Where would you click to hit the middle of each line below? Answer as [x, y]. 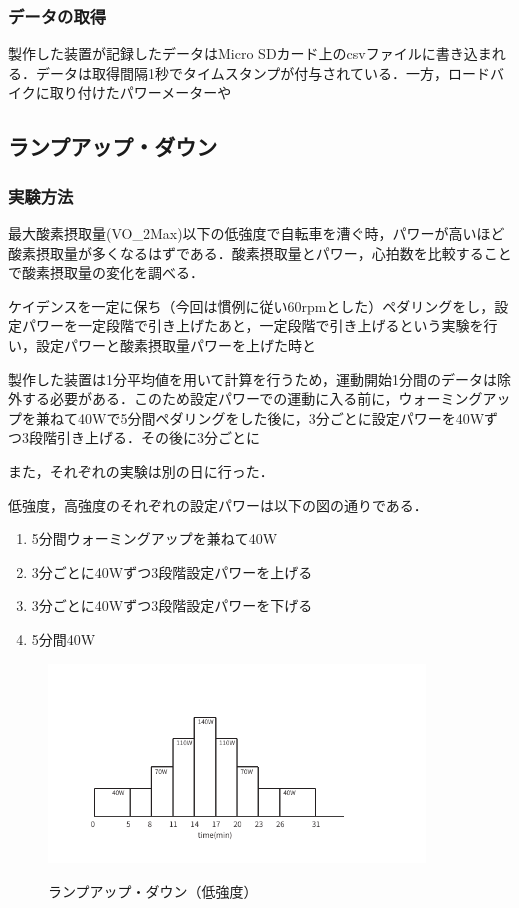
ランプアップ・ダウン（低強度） [153, 890]
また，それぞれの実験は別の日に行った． [141, 470]
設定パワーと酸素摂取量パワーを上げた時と [175, 344]
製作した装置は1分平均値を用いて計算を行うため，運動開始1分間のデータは [252, 378]
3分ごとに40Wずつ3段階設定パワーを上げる [172, 571]
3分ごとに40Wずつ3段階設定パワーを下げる [172, 605]
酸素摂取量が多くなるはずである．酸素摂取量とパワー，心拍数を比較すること [260, 252]
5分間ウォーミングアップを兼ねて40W [154, 538]
